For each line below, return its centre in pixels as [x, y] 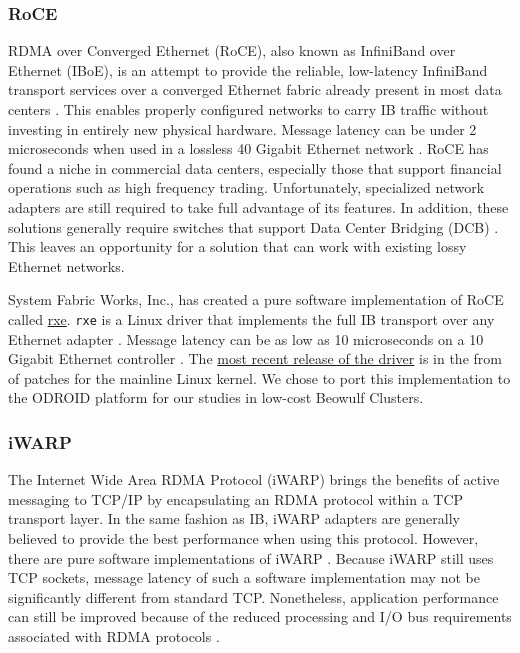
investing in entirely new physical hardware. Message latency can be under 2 [242, 128]
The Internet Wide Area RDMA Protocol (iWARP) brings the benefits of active [254, 479]
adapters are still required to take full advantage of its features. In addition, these [258, 206]
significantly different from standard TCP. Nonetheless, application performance [253, 596]
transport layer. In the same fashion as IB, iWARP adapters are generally [234, 518]
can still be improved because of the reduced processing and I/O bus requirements [260, 616]
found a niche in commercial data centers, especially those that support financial [255, 167]
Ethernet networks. [66, 265]
